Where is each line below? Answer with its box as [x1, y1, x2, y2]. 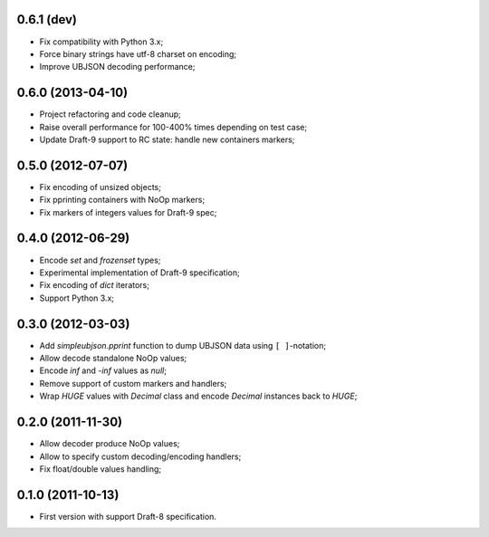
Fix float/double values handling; [39, 463, 162, 475]
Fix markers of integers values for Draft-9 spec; [39, 206, 217, 217]
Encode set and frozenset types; [39, 254, 161, 265]
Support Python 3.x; [39, 292, 115, 303]
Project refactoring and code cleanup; [39, 109, 181, 120]
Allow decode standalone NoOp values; [39, 353, 187, 364]
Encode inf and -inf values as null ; [39, 365, 168, 376]
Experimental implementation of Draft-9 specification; [39, 267, 240, 278]
